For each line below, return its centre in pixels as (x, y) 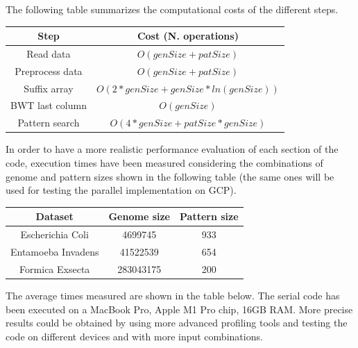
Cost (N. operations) (188, 36)
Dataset (54, 216)
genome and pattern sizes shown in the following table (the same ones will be (170, 176)
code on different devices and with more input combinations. (134, 336)
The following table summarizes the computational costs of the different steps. (172, 9)
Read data (49, 53)
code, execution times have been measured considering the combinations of (164, 163)
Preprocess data (49, 71)
